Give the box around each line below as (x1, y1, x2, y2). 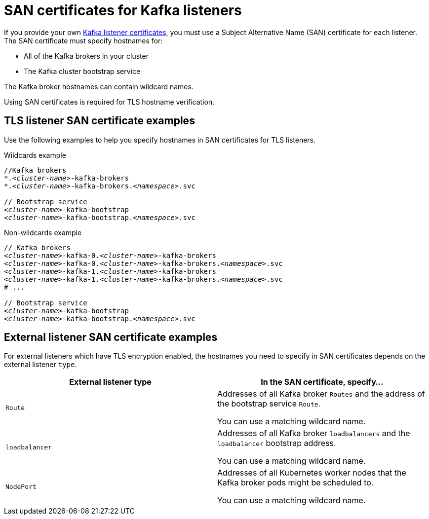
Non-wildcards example (4, 228, 82, 237)
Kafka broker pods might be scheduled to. (217, 478, 374, 488)
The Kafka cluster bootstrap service (24, 67, 141, 75)
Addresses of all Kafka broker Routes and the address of (217, 389, 425, 399)
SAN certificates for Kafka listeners (4, 2, 242, 19)
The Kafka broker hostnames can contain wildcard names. (4, 82, 194, 91)
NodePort (5, 482, 37, 490)
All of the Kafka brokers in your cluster (24, 51, 149, 60)
